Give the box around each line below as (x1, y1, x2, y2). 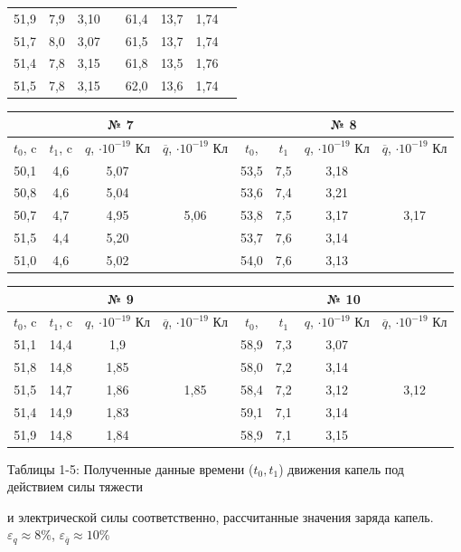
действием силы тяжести (7, 477, 144, 496)
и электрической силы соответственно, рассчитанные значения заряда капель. (7, 507, 434, 526)
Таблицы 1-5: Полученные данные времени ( (7, 459, 254, 478)
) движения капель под (278, 459, 404, 478)
